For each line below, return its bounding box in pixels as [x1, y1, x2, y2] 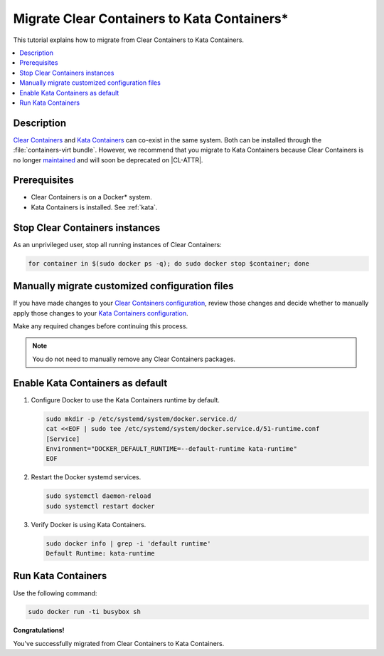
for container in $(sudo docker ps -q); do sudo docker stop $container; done [28, 259, 309, 267]
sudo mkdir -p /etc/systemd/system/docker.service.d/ [46, 415, 238, 423]
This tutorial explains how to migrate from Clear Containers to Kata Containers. [13, 36, 245, 44]
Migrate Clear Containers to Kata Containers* [13, 11, 289, 26]
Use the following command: [13, 588, 97, 598]
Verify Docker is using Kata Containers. [31, 520, 146, 529]
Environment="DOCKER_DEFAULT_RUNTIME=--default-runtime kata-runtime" [46, 444, 298, 452]
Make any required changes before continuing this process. [13, 322, 188, 330]
